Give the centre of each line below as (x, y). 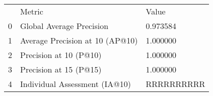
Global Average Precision (64, 26)
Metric (32, 11)
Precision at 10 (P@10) (61, 55)
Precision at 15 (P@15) (61, 69)
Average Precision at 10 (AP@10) (79, 40)
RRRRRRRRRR (175, 84)
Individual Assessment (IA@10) (76, 84)
